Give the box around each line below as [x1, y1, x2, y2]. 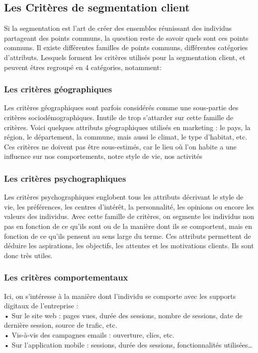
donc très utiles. [4, 250, 53, 260]
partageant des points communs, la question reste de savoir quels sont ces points [4, 32, 249, 43]
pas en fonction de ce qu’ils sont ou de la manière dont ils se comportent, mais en [4, 220, 253, 231]
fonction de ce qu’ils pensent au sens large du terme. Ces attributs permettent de [4, 230, 251, 241]
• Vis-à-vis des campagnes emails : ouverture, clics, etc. [4, 329, 174, 340]
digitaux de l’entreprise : [4, 300, 79, 311]
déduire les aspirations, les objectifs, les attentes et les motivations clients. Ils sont [4, 240, 254, 251]
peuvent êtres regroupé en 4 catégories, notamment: [4, 62, 162, 72]
